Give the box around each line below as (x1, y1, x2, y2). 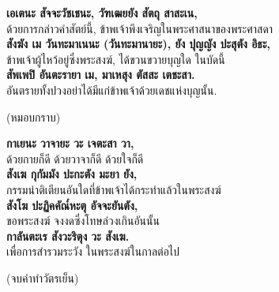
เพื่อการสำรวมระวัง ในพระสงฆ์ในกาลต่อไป (6, 243, 180, 260)
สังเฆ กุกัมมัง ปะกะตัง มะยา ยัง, (6, 166, 138, 182)
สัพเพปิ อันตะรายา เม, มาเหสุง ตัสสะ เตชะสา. (6, 66, 195, 83)
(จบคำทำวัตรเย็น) (6, 269, 79, 286)
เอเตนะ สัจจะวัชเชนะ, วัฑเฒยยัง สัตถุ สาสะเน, (6, 5, 198, 21)
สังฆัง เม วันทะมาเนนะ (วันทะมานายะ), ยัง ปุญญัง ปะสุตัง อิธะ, (6, 36, 271, 52)
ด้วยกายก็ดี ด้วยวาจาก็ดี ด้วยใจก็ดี (6, 150, 144, 167)
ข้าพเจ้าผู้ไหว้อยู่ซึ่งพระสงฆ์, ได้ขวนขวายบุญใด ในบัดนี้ (6, 51, 225, 67)
